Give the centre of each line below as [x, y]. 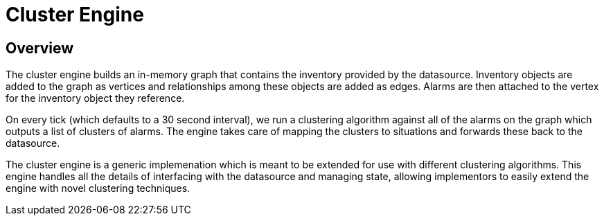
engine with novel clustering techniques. [98, 188]
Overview [40, 48]
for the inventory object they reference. [95, 98]
